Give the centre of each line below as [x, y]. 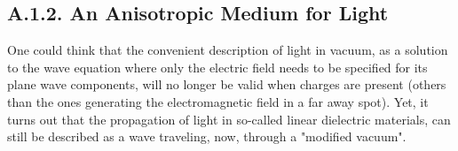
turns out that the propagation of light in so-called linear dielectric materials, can [229, 119]
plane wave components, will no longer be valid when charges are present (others [227, 84]
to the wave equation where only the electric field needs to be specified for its [217, 67]
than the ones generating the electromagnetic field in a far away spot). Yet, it [218, 101]
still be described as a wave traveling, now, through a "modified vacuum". [207, 136]
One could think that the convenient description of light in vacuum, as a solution [228, 50]
